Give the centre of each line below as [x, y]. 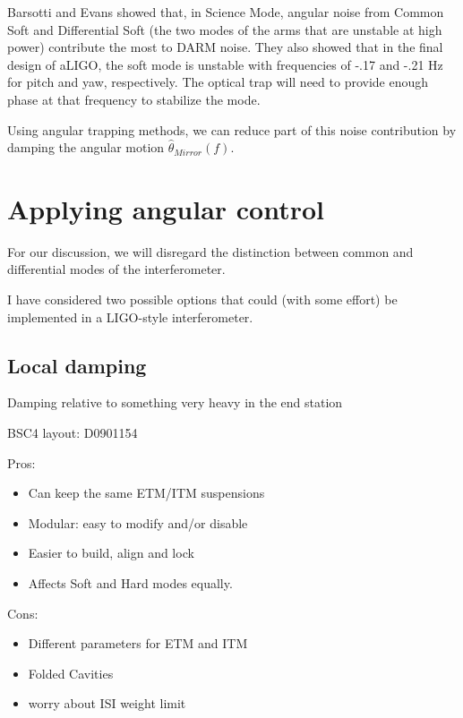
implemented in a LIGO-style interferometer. [130, 316]
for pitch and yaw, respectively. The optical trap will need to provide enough [218, 82]
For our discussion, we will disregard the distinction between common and [210, 251]
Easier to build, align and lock [111, 553]
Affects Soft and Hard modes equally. [130, 583]
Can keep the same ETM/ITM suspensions [146, 493]
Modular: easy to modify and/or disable [138, 522]
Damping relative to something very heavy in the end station [175, 402]
